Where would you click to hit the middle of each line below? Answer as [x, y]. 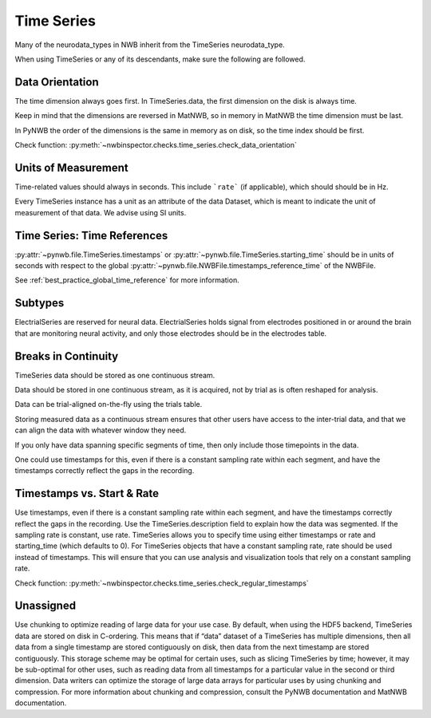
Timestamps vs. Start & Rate [87, 493]
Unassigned [45, 606]
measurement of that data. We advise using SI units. [101, 212]
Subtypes [40, 303]
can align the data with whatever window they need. [101, 430]
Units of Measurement [71, 168]
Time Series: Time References [91, 235]
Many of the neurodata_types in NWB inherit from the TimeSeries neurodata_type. [150, 45]
